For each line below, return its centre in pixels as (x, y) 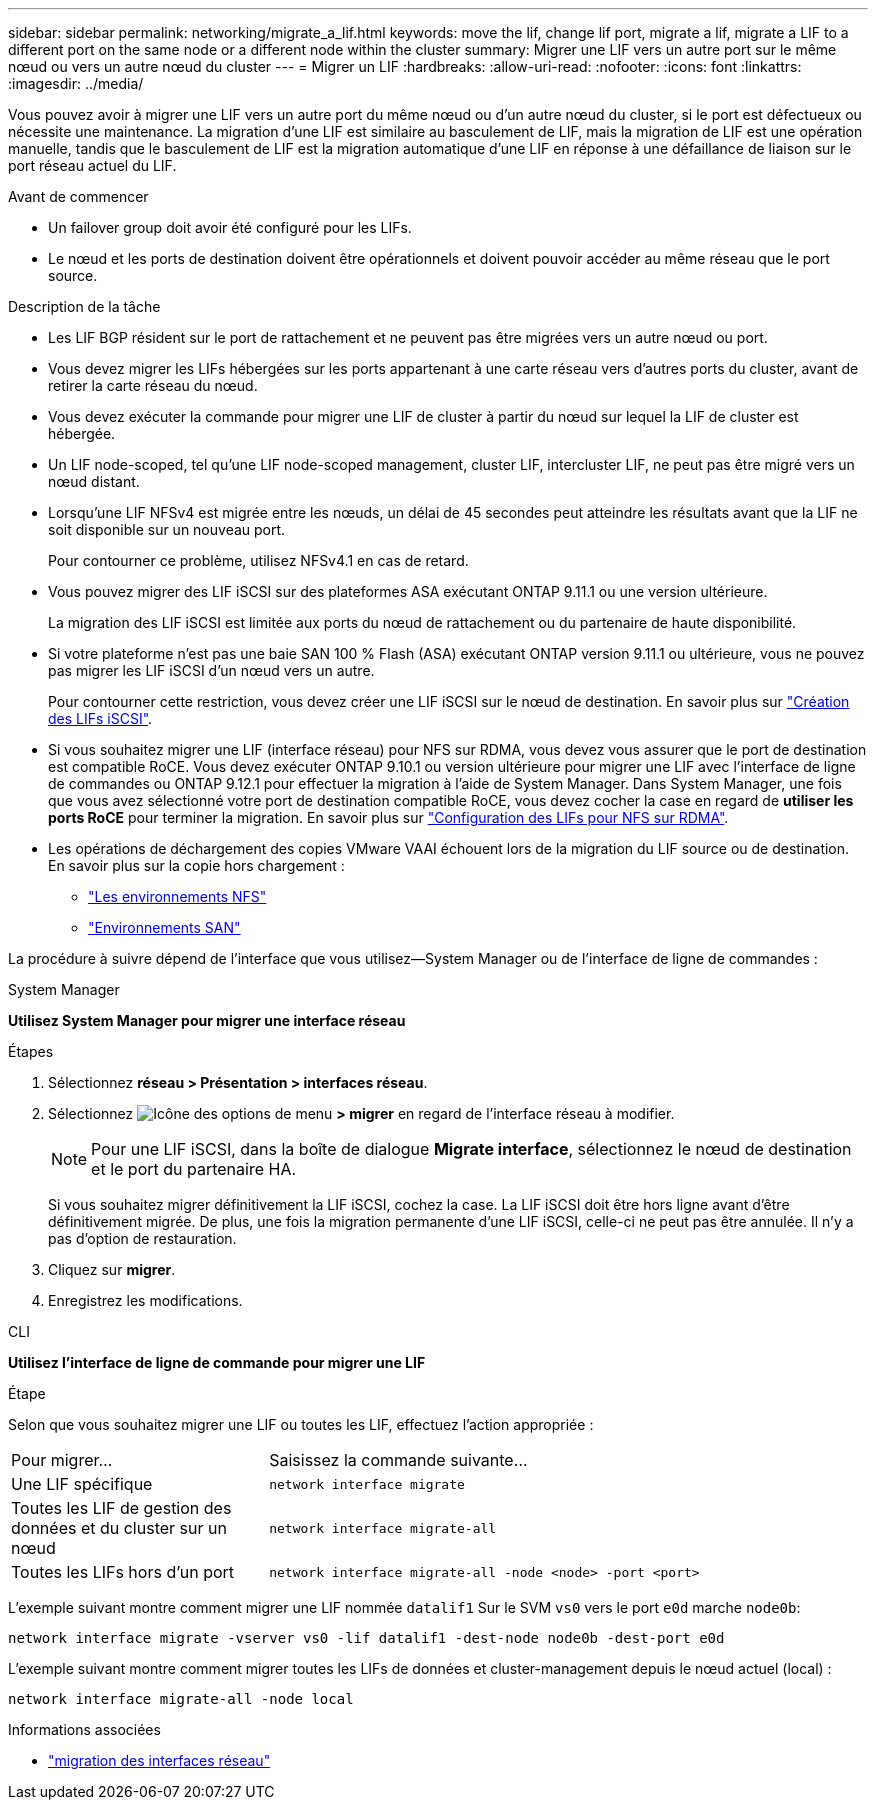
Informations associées (84, 1729)
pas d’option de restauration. (142, 1238)
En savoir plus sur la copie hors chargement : (196, 865)
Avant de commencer (78, 196)
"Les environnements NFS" (177, 896)
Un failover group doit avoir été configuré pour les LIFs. (230, 227)
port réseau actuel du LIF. (92, 165)
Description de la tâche (84, 306)
